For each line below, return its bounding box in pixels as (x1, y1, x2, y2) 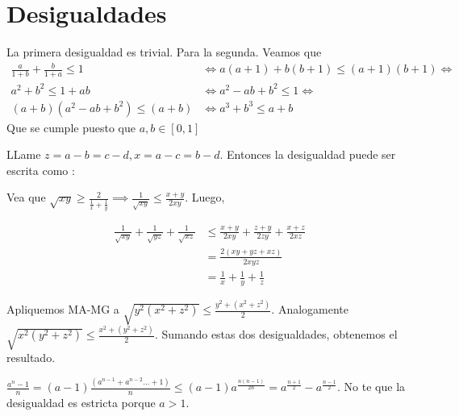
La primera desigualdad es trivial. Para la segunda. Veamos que (6, 44, 322, 60)
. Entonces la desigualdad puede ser (219, 146, 396, 163)
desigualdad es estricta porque (6, 393, 156, 410)
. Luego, (185, 189, 225, 206)
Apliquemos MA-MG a (6, 301, 119, 318)
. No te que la (337, 378, 406, 395)
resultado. (6, 349, 56, 366)
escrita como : (6, 161, 75, 178)
